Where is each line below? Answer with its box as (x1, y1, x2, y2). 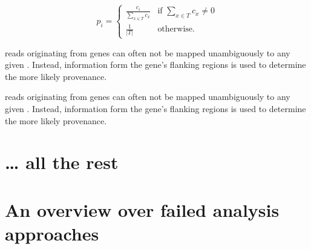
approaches (5, 221, 99, 245)
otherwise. (157, 25, 195, 34)
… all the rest (5, 150, 119, 174)
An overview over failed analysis (5, 197, 280, 222)
